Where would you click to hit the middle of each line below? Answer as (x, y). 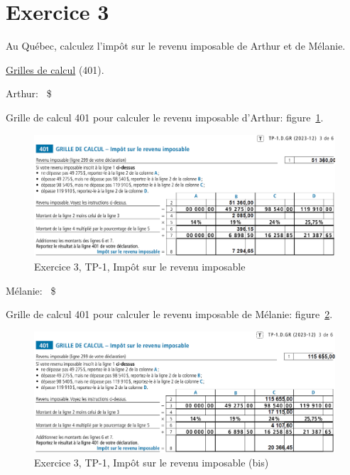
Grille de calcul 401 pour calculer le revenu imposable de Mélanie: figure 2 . (169, 314)
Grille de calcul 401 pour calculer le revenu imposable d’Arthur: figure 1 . (165, 117)
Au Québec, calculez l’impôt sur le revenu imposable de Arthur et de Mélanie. (176, 46)
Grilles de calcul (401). (55, 69)
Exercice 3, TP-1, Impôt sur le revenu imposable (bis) (152, 463)
